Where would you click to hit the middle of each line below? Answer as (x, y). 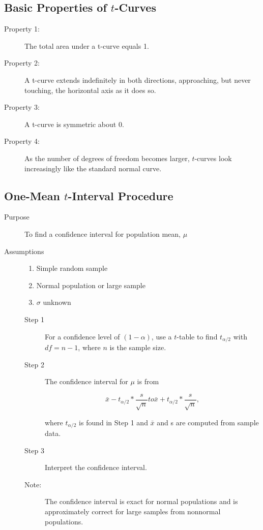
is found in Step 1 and (113, 422)
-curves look (213, 158)
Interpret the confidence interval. (96, 467)
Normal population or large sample (91, 285)
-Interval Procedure (121, 195)
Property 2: (22, 63)
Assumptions (24, 251)
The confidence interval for (86, 381)
